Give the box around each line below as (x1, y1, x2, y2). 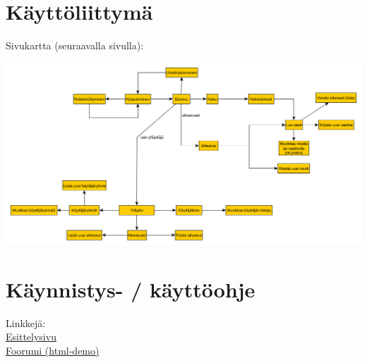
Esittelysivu (6, 329, 56, 344)
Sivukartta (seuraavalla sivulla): (6, 38, 144, 53)
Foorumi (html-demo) (6, 343, 100, 358)
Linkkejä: (6, 315, 46, 330)
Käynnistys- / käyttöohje (6, 274, 255, 303)
